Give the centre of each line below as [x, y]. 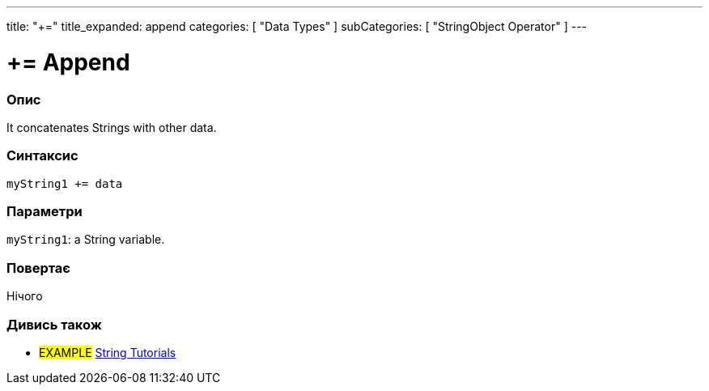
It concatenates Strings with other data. [112, 127]
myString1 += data [65, 183]
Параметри [45, 211]
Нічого [25, 296]
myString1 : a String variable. [86, 240]
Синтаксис [42, 156]
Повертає [38, 268]
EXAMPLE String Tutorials [108, 352]
